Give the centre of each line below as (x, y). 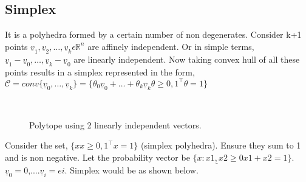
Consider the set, (36, 145)
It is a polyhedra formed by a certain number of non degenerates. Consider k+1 (153, 34)
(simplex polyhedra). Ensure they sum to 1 (221, 145)
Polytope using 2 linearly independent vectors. (115, 124)
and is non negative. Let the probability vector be (97, 157)
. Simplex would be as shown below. (131, 170)
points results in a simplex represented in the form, (100, 72)
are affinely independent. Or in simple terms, (171, 46)
